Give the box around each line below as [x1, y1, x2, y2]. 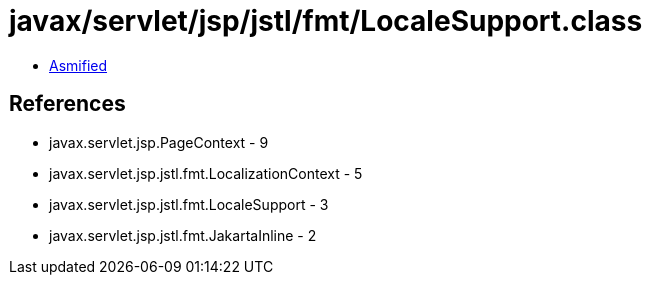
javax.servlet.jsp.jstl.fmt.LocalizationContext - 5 [49, 164, 363, 182]
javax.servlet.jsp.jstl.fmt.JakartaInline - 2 [49, 226, 317, 244]
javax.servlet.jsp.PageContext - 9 [49, 133, 269, 151]
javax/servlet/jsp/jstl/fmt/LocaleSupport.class [9, 4, 643, 38]
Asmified [49, 56, 108, 74]
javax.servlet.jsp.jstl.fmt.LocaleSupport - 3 [49, 195, 329, 213]
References [9, 91, 126, 117]
